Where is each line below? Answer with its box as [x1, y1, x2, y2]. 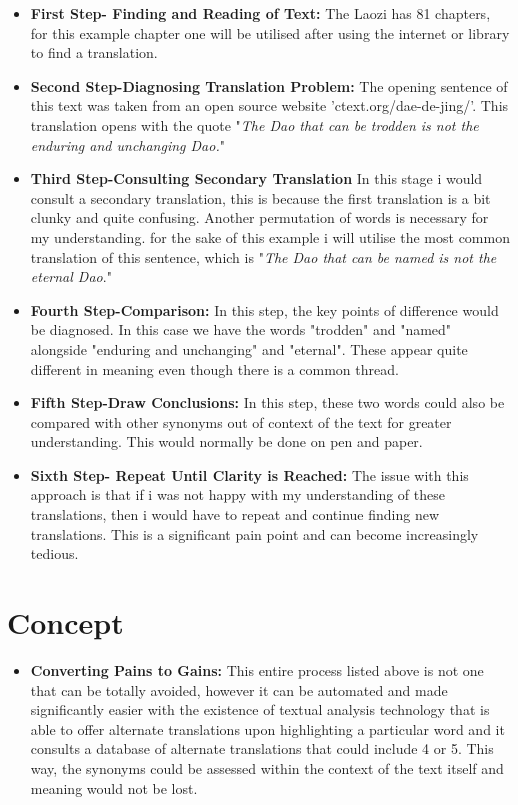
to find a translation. [30, 42, 158, 63]
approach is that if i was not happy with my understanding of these [30, 484, 445, 505]
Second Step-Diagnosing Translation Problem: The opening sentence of [30, 75, 508, 96]
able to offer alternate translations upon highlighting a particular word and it [30, 718, 505, 739]
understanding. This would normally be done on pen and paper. [30, 431, 423, 452]
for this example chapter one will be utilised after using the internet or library [30, 22, 510, 43]
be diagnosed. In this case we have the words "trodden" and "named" [30, 319, 452, 340]
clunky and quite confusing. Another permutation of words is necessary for [30, 207, 489, 228]
